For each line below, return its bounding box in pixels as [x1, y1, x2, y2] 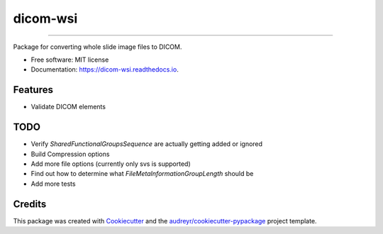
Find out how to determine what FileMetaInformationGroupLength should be [30, 169, 254, 178]
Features [13, 84, 53, 96]
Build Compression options [30, 150, 110, 158]
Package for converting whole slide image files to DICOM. [13, 43, 182, 51]
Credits [13, 198, 47, 210]
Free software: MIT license [30, 55, 109, 64]
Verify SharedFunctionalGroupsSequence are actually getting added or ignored [30, 140, 262, 148]
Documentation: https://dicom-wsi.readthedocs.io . [30, 65, 179, 74]
